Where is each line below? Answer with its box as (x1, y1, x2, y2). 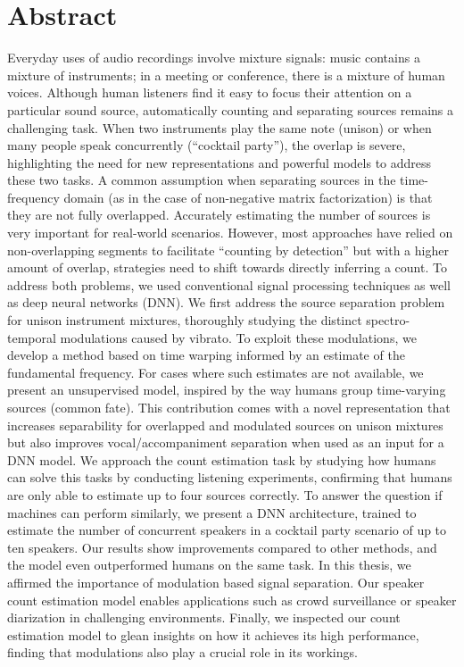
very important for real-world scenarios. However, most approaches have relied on (7, 223, 453, 242)
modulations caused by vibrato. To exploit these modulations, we (60, 328, 417, 346)
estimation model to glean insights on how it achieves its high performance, (7, 625, 419, 644)
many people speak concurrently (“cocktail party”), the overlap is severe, (7, 136, 406, 154)
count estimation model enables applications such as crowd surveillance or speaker (7, 590, 457, 609)
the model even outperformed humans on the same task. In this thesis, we (7, 555, 411, 574)
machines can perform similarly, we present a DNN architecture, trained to (7, 503, 417, 521)
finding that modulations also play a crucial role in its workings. (7, 643, 358, 662)
